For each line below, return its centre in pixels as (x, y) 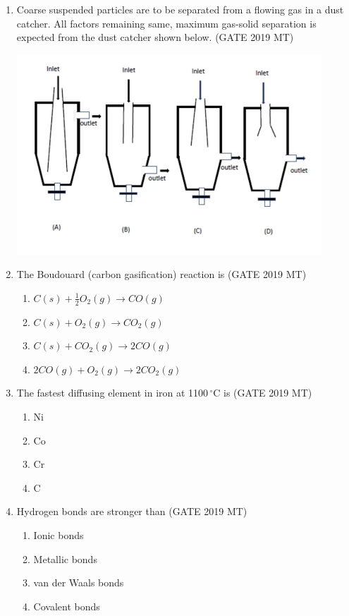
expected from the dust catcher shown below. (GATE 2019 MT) (155, 37)
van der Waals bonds (79, 582)
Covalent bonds (67, 606)
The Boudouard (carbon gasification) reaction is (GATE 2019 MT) (161, 274)
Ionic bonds (59, 535)
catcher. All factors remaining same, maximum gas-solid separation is (166, 23)
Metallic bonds (65, 558)
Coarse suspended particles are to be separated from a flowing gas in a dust (180, 9)
